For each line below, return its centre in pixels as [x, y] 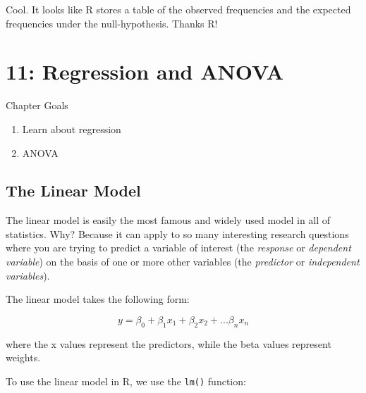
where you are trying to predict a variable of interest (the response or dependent [178, 248]
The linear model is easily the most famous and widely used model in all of [168, 220]
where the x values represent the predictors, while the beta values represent [169, 343]
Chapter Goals [37, 105]
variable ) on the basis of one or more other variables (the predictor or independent [183, 262]
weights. [23, 357]
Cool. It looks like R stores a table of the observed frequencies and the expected [178, 9]
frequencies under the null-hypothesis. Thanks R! [112, 23]
